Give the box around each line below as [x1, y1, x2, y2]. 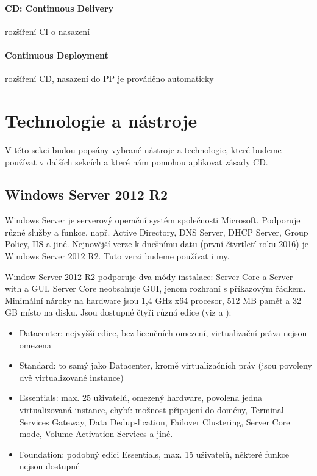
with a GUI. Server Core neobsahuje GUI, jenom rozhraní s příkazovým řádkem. [5, 282, 306, 295]
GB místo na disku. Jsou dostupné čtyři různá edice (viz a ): [5, 306, 232, 319]
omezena [19, 338, 51, 351]
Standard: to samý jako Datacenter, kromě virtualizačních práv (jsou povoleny [19, 359, 312, 372]
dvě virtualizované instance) [19, 370, 124, 383]
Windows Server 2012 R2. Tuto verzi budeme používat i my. [5, 250, 230, 262]
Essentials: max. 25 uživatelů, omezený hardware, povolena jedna [19, 391, 263, 404]
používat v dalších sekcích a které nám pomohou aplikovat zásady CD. [5, 155, 268, 168]
